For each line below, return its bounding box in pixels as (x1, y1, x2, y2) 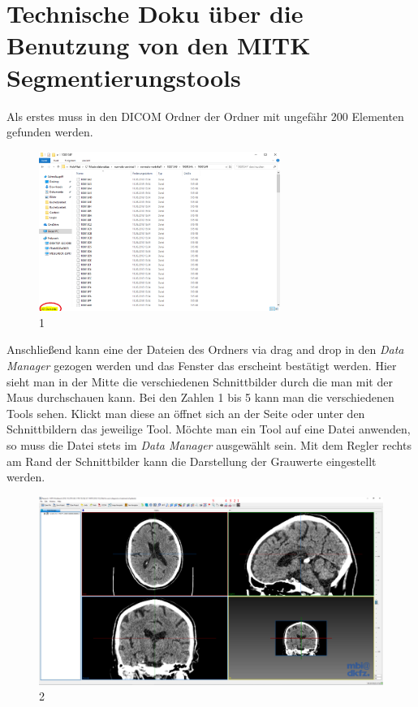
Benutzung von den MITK (6, 28, 311, 62)
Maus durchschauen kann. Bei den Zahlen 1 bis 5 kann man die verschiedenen (6, 389, 394, 406)
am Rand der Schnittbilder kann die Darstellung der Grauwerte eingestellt (6, 452, 377, 469)
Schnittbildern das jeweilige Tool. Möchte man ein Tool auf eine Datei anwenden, (6, 420, 411, 438)
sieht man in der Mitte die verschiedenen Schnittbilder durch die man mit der (6, 373, 393, 390)
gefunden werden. (6, 123, 93, 140)
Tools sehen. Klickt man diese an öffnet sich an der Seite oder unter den (6, 404, 365, 421)
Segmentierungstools (6, 60, 241, 93)
